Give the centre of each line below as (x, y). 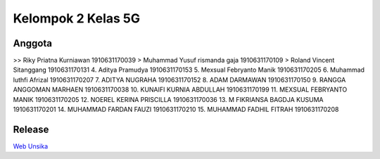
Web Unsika (31, 146)
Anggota (33, 43)
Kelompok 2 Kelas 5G (77, 18)
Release (31, 129)
